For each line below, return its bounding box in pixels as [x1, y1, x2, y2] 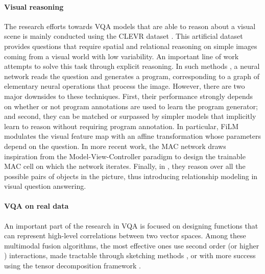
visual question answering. [4, 181, 86, 191]
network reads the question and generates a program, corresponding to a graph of [4, 70, 259, 81]
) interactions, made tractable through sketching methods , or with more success [4, 250, 256, 261]
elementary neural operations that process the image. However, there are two [4, 81, 245, 91]
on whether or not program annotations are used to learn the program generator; [4, 101, 258, 111]
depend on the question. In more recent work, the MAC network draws [4, 140, 226, 151]
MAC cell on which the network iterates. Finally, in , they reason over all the [4, 161, 246, 171]
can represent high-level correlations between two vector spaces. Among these [4, 230, 246, 241]
